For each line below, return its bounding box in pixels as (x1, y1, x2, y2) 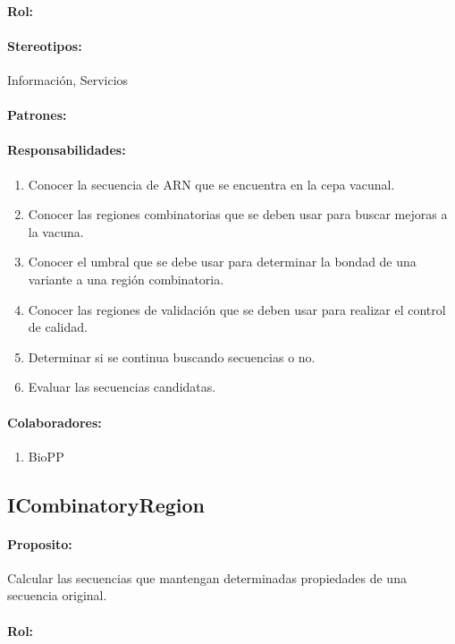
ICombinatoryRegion (7, 490, 206, 518)
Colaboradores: (7, 412, 102, 431)
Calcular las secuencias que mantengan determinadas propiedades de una (7, 568, 407, 587)
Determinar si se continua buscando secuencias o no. (28, 347, 316, 366)
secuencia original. (7, 586, 107, 605)
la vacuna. (28, 222, 84, 241)
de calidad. (28, 318, 88, 336)
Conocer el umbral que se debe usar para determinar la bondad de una (28, 252, 417, 271)
